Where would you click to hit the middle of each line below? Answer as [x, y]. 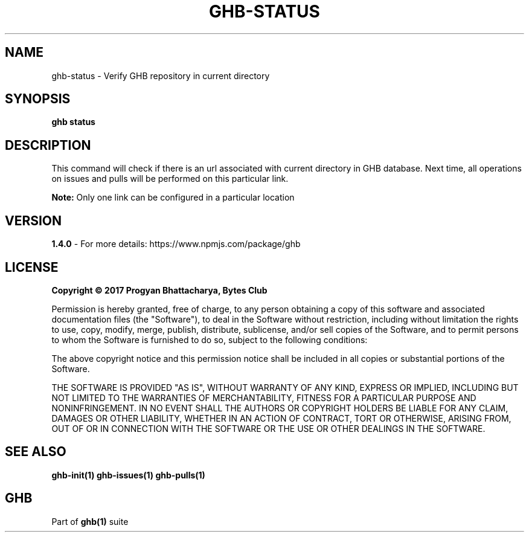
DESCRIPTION [48, 145]
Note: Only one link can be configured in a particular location [173, 198]
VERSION [34, 220]
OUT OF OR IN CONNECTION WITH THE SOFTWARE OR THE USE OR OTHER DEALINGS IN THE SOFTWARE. [268, 428]
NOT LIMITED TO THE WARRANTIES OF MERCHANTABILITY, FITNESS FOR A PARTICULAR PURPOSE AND [264, 397]
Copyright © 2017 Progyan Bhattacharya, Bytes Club [159, 290]
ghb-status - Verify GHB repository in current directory [161, 76]
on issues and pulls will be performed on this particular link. [170, 179]
